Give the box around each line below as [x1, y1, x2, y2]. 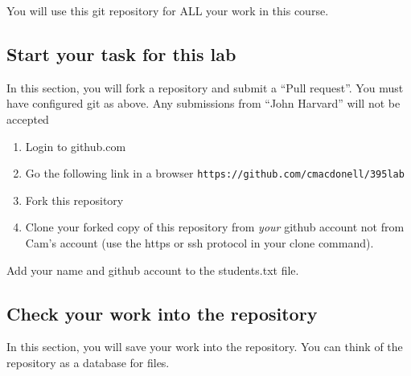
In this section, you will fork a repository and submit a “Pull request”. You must [6, 79, 404, 96]
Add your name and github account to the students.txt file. [6, 261, 299, 278]
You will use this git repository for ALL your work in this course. [6, 2, 329, 18]
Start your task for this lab [6, 41, 236, 66]
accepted [6, 110, 49, 127]
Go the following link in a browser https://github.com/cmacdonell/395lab [25, 165, 405, 182]
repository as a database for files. [6, 354, 170, 370]
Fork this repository [25, 191, 124, 208]
